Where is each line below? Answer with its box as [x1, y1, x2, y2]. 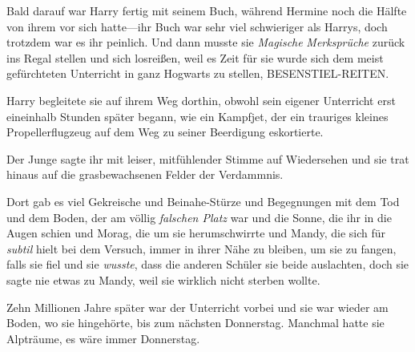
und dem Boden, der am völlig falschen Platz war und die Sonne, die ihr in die [6, 208, 392, 225]
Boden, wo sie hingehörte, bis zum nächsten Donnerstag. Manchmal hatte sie [6, 314, 385, 331]
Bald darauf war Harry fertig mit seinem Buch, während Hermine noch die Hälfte [6, 2, 407, 18]
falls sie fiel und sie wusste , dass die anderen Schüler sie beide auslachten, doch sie [6, 256, 409, 273]
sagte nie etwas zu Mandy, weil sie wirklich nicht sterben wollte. [6, 271, 320, 288]
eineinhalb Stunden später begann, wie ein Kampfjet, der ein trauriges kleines [6, 107, 389, 124]
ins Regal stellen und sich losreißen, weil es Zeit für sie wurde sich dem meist [6, 49, 384, 66]
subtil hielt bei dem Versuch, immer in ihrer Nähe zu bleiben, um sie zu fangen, [6, 240, 397, 257]
